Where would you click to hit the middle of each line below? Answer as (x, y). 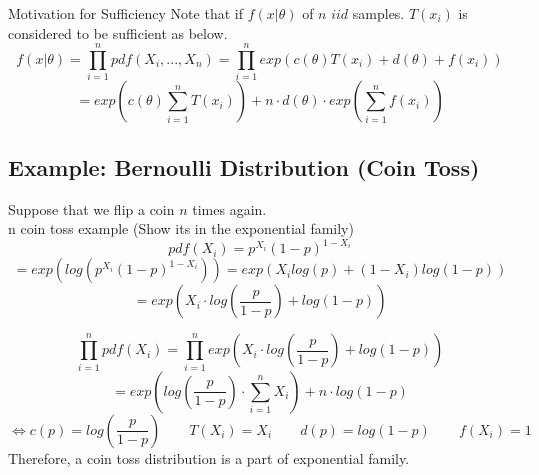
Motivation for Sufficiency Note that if (125, 13)
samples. (378, 13)
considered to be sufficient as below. (118, 32)
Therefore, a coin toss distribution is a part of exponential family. (209, 457)
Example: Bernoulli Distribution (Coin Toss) (244, 166)
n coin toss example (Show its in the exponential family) (181, 228)
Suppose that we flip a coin (91, 208)
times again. (229, 208)
